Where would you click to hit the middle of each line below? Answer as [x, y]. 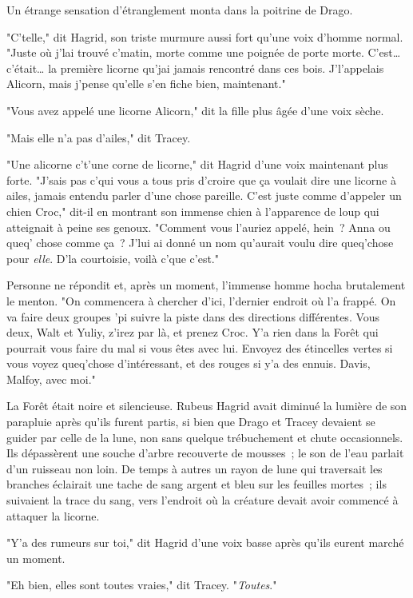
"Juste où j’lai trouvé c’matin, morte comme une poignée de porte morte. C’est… [204, 52]
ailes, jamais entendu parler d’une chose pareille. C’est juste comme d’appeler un [204, 195]
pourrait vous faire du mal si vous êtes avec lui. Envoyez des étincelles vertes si [200, 347]
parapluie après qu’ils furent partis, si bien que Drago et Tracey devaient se [191, 422]
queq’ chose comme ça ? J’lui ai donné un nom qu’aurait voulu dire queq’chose [200, 243]
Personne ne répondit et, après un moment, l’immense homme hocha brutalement [206, 285]
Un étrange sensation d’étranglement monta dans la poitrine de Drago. [180, 10]
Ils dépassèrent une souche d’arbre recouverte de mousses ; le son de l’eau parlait [205, 453]
